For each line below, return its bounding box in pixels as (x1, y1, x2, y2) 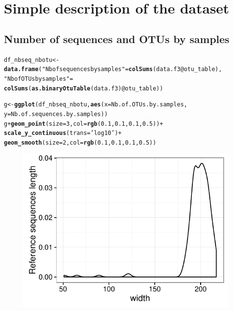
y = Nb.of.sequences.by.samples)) (4, 110, 108, 118)
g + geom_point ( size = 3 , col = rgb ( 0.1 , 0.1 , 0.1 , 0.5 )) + (4, 120, 163, 127)
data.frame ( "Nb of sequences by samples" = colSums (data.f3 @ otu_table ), (4, 66, 222, 73)
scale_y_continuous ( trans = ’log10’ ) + (4, 130, 122, 137)
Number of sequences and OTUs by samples (4, 31, 230, 46)
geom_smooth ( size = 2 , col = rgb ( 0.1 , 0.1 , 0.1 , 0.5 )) (4, 139, 157, 146)
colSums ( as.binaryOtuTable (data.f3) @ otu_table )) (4, 85, 163, 92)
